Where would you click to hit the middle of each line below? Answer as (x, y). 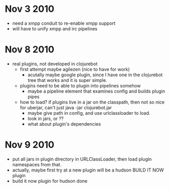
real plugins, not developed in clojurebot (55, 64)
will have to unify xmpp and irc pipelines (55, 28)
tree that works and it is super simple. (67, 80)
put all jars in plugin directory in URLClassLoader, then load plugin (82, 159)
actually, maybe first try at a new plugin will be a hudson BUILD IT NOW (88, 170)
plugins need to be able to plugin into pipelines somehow (80, 85)
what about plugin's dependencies (64, 124)
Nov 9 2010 (30, 145)
